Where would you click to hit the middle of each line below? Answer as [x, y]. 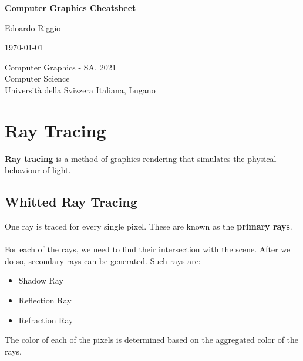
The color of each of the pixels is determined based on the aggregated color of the [152, 340]
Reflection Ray [45, 300]
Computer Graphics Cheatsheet [70, 8]
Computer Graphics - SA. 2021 [60, 67]
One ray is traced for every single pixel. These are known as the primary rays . [149, 226]
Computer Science [37, 78]
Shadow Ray [41, 280]
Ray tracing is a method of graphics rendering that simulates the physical [141, 158]
